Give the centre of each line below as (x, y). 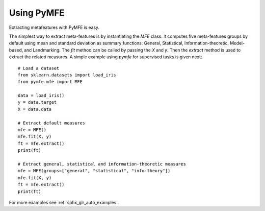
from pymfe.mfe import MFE (50, 82)
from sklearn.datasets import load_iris (67, 75)
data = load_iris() (41, 96)
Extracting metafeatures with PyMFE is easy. (54, 27)
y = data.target (37, 102)
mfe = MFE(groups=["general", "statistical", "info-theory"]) (94, 171)
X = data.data (35, 109)
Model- (237, 43)
